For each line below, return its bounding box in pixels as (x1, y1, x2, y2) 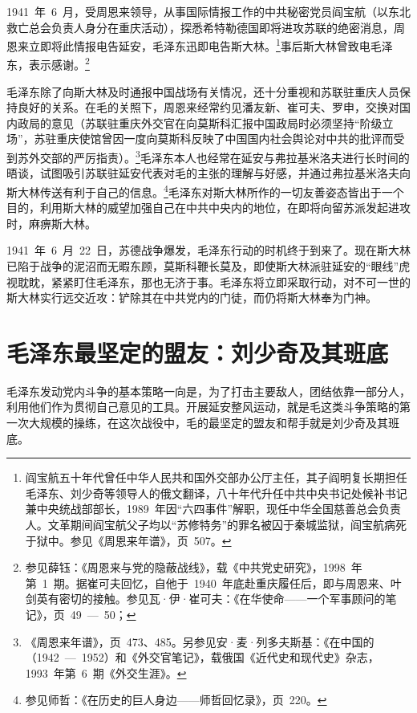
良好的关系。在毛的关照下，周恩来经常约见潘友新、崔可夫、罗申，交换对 (17, 99, 399, 116)
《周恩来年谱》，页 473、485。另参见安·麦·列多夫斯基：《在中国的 (25, 633, 374, 650)
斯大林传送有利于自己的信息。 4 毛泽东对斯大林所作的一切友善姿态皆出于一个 (6, 181, 404, 200)
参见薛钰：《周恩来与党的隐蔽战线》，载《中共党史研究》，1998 (25, 559, 346, 576)
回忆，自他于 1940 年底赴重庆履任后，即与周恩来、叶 (120, 574, 402, 591)
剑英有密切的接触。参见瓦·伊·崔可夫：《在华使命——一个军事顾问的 (25, 590, 386, 607)
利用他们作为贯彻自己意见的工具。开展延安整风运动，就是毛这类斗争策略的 (6, 398, 399, 415)
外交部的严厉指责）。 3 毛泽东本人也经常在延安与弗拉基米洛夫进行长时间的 (28, 147, 410, 165)
